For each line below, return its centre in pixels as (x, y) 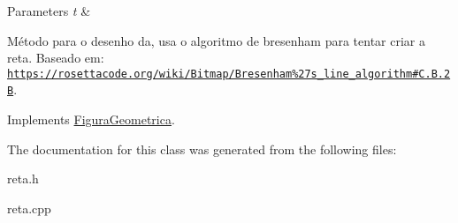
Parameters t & (49, 11)
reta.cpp (29, 208)
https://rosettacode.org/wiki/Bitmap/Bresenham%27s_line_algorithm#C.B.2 (229, 74)
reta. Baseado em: (56, 58)
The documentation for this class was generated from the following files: (202, 149)
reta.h (23, 178)
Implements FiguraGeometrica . (91, 119)
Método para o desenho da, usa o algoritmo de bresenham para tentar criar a (217, 40)
